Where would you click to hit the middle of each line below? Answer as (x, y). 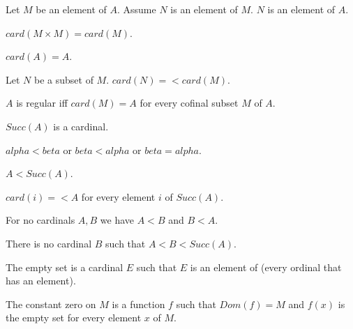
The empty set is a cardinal (65, 267)
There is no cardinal (49, 243)
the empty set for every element (74, 317)
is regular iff (42, 103)
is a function (138, 304)
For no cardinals (40, 220)
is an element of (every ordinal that (266, 267)
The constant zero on (51, 304)
